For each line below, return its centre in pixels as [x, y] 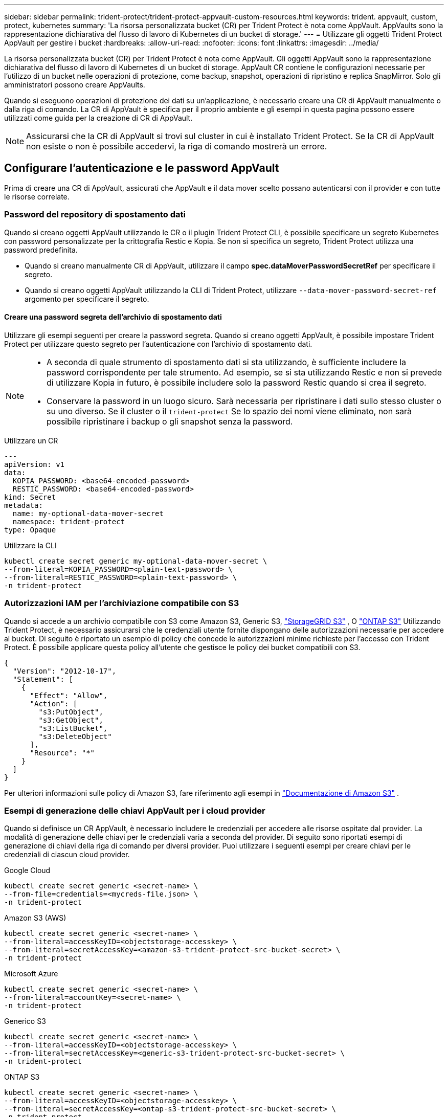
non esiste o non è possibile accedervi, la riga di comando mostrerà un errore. [177, 146]
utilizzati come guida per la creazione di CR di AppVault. [98, 118]
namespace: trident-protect [69, 521]
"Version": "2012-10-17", [64, 671]
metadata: [24, 505]
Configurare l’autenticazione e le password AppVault [142, 168]
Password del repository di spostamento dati [95, 215]
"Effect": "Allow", [69, 695]
